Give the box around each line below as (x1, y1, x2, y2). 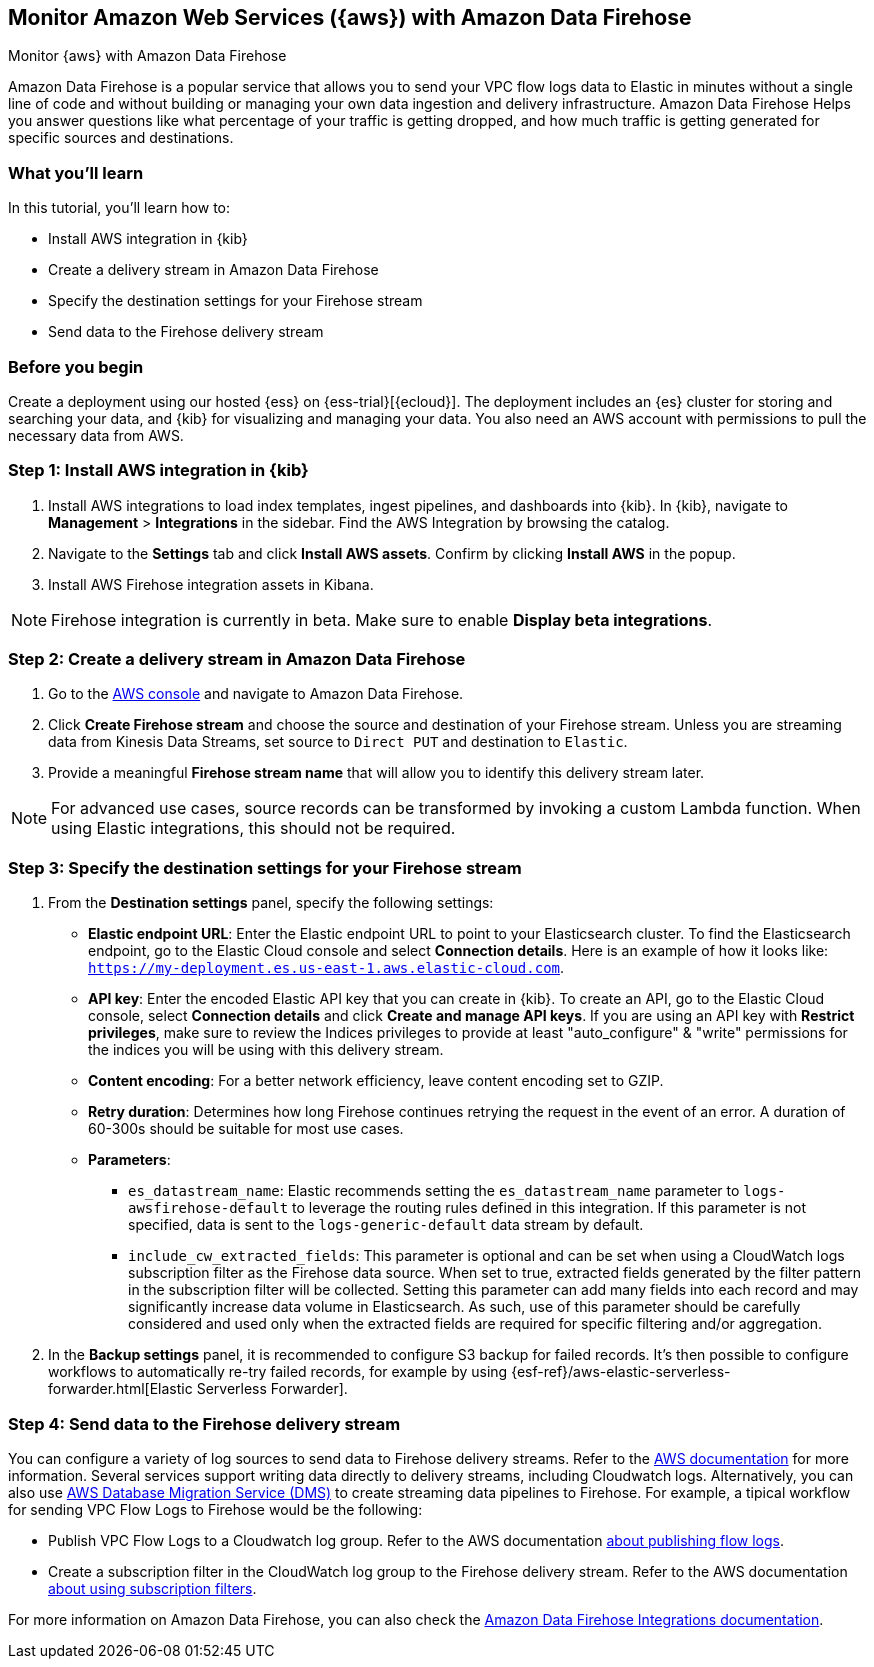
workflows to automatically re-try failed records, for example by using (48, 1363, 508, 1381)
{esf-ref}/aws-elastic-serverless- (511, 1363, 731, 1381)
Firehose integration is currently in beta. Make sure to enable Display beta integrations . (51, 609, 713, 630)
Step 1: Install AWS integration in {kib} (8, 460, 309, 481)
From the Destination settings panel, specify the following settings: (48, 894, 494, 912)
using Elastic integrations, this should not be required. (51, 818, 456, 839)
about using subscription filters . (48, 1579, 257, 1597)
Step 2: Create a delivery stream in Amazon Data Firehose (8, 649, 466, 670)
